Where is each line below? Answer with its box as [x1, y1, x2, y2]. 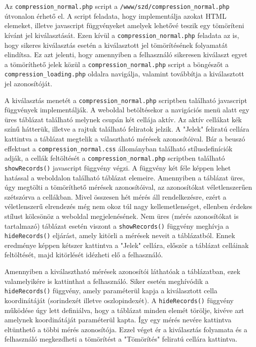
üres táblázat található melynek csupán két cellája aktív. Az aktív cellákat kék [4, 114, 242, 124]
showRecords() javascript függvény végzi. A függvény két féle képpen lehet [4, 162, 231, 173]
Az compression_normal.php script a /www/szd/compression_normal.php [4, 1, 230, 11]
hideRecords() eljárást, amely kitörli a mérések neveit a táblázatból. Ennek [4, 230, 235, 241]
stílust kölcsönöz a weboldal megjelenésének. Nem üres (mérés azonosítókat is [4, 210, 239, 221]
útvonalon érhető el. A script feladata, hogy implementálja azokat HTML [4, 10, 226, 21]
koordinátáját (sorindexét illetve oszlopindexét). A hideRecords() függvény [4, 295, 234, 305]
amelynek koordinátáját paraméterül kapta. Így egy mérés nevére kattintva [4, 314, 231, 325]
